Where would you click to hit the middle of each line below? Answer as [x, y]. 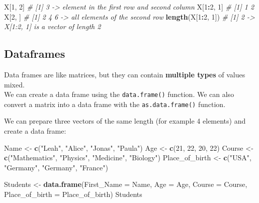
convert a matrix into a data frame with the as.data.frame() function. [115, 104]
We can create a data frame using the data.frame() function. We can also [119, 94]
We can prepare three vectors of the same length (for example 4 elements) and [125, 121]
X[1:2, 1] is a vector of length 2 [53, 26]
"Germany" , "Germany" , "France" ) [56, 167]
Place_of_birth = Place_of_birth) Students [73, 194]
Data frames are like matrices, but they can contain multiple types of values [125, 74]
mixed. [14, 84]
